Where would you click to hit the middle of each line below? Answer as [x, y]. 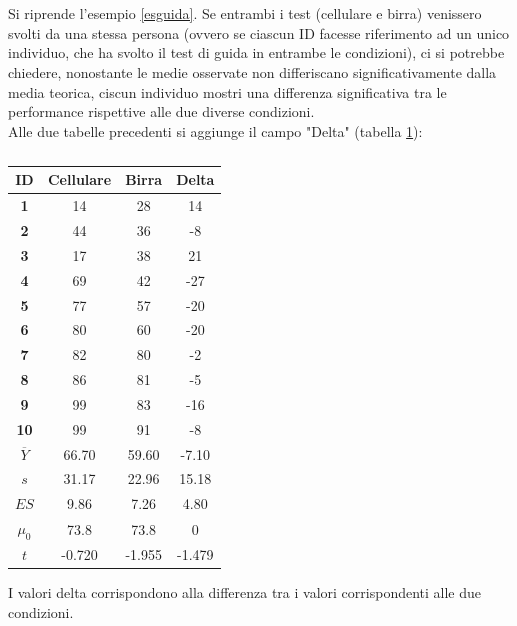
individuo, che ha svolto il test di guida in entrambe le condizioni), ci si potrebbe [256, 52]
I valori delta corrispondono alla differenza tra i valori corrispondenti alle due [245, 592]
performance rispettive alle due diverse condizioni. [161, 111]
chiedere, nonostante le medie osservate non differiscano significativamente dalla [252, 71]
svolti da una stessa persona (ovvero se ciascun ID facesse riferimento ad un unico [259, 32]
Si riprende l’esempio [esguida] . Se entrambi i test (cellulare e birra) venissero [245, 13]
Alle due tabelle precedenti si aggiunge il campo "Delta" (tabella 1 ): [215, 130]
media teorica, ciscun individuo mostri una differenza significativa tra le [227, 91]
